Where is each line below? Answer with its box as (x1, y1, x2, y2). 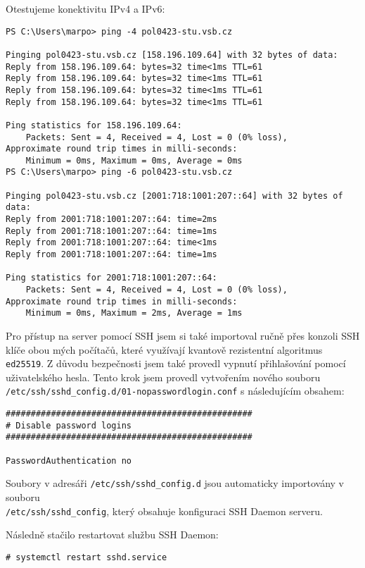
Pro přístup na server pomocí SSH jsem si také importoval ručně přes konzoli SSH (6, 328, 360, 342)
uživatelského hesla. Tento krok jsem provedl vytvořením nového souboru (6, 369, 321, 384)
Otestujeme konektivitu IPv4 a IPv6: (6, 1, 165, 16)
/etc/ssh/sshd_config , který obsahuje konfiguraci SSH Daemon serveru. (6, 503, 323, 518)
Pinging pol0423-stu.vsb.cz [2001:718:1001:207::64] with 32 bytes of (6, 190, 343, 201)
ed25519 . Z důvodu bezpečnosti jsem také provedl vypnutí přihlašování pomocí (6, 356, 346, 371)
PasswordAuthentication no (6, 455, 132, 466)
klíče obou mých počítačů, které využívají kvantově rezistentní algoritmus (6, 342, 323, 357)
